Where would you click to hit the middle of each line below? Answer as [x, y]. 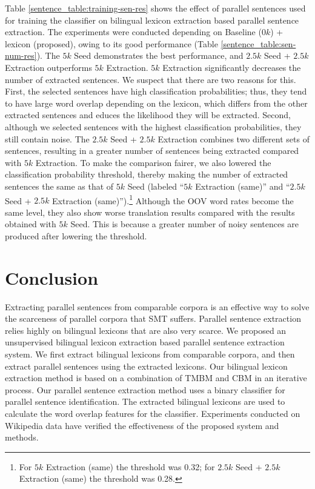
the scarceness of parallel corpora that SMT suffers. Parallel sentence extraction [153, 318]
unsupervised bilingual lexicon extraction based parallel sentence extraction [145, 342]
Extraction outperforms [48, 67]
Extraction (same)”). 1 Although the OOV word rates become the [173, 199]
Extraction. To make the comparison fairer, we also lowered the [153, 162]
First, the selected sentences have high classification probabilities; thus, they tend [156, 91]
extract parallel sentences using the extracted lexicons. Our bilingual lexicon [146, 366]
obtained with [31, 224]
